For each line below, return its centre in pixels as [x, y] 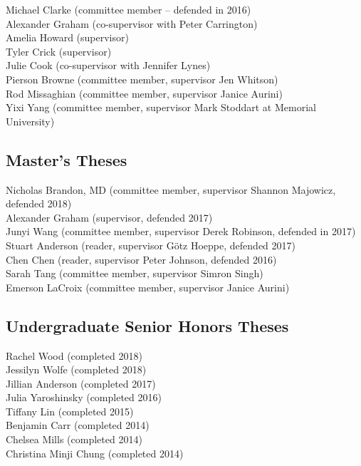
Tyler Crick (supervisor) [59, 51]
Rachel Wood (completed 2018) [74, 355]
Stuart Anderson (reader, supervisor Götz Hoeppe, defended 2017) [151, 245]
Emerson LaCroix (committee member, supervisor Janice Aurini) [148, 287]
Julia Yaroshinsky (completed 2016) [84, 397]
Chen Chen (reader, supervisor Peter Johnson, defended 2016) [141, 259]
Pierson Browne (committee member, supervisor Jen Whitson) [142, 79]
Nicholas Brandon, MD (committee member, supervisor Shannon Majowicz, [171, 189]
